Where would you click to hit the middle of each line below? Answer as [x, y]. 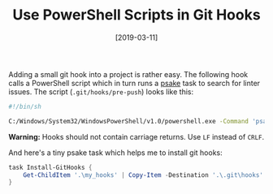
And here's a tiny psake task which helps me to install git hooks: [116, 153]
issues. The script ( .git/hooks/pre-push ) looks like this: [101, 92]
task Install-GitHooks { [50, 167]
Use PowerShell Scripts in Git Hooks [136, 15]
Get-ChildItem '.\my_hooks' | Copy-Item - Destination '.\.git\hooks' [143, 175]
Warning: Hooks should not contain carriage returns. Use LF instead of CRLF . [136, 136]
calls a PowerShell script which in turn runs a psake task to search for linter [134, 83]
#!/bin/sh [25, 106]
